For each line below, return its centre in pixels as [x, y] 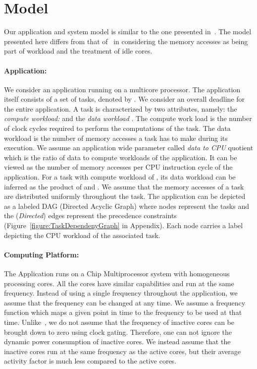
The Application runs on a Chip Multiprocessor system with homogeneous [117, 273]
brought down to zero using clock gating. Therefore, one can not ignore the [118, 332]
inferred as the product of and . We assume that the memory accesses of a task [124, 186]
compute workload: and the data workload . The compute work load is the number [128, 118]
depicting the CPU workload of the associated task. [82, 235]
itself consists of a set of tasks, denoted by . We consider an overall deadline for [125, 99]
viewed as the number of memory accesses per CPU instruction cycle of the [118, 167]
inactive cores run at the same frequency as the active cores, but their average [123, 351]
